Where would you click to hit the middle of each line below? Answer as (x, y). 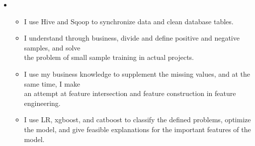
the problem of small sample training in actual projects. (109, 57)
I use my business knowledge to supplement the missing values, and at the (137, 73)
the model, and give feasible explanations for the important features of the (137, 129)
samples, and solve (52, 47)
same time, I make (52, 83)
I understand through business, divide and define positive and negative (132, 38)
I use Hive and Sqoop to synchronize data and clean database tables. (129, 21)
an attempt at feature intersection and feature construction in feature (130, 93)
